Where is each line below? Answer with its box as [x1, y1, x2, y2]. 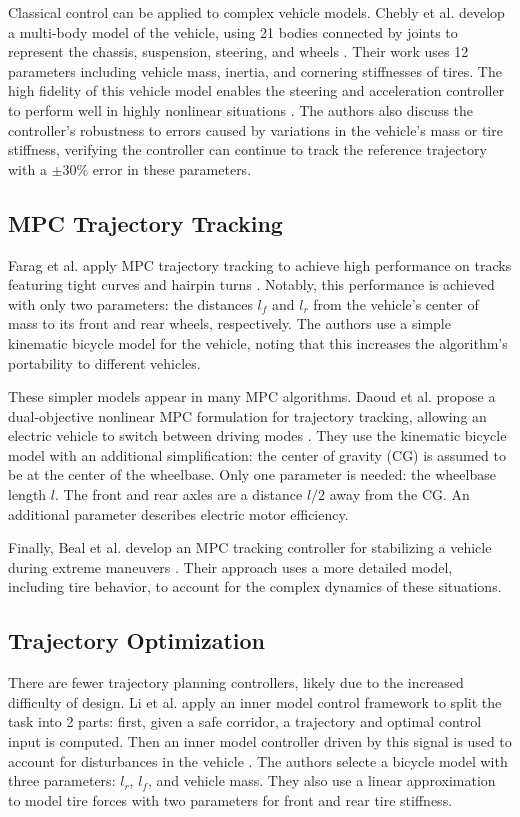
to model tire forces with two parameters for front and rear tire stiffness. [8, 789, 453, 810]
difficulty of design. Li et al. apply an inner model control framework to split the [8, 691, 502, 712]
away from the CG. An [329, 484, 470, 505]
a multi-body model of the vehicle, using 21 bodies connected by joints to [8, 21, 458, 42]
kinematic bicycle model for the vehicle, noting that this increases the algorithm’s [8, 332, 508, 353]
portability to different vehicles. [8, 352, 201, 373]
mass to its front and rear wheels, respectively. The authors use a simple [8, 313, 451, 334]
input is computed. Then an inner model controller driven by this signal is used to [8, 731, 512, 752]
